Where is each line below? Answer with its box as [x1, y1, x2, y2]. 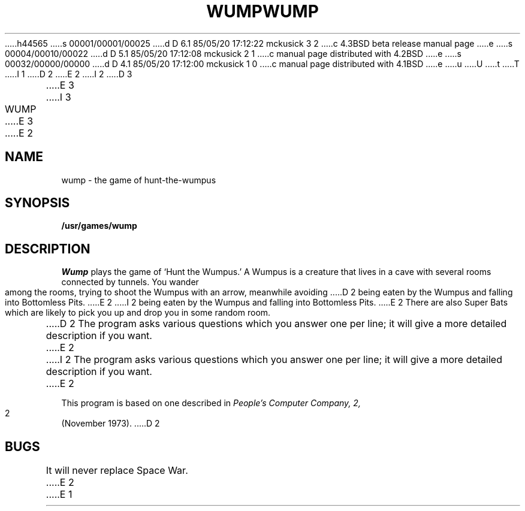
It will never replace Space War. [46, 464, 188, 477]
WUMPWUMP [206, 1, 319, 22]
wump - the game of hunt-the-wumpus [61, 174, 216, 185]
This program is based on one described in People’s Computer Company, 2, [61, 398, 361, 409]
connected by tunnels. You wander [61, 277, 199, 288]
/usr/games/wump [61, 220, 137, 231]
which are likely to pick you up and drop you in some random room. [5, 307, 271, 318]
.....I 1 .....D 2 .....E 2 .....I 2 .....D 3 [5, 68, 132, 79]
